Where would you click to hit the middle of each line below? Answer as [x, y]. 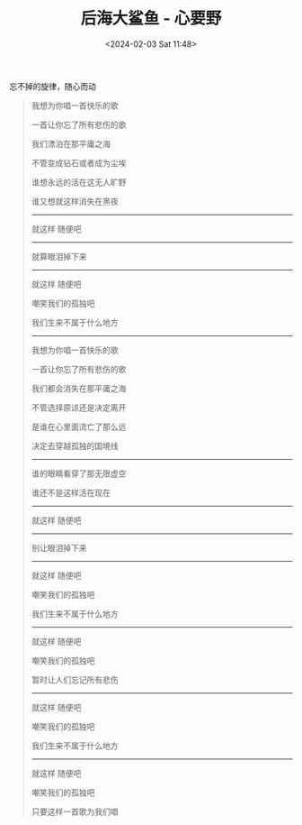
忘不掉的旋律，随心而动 [53, 86]
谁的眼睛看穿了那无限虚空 [79, 473]
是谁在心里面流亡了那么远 [79, 426]
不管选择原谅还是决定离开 [79, 408]
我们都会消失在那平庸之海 [79, 388]
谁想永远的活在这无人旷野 [79, 182]
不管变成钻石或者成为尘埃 [79, 162]
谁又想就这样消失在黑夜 [75, 201]
